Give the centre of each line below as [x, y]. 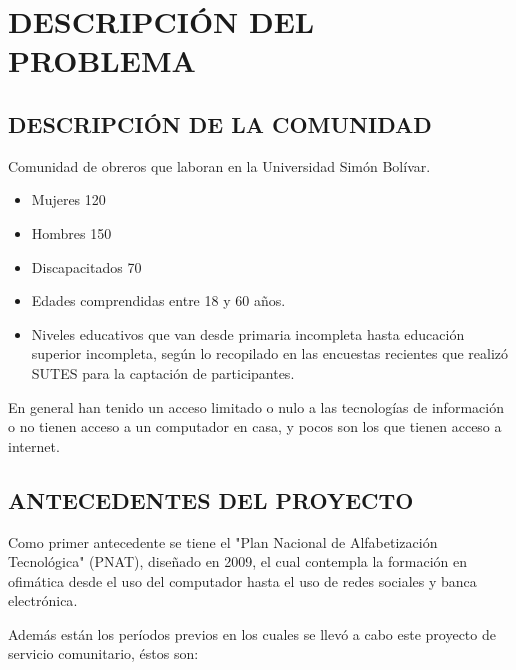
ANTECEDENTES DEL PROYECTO [211, 499]
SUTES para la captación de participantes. [163, 372]
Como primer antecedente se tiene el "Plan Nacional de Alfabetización [223, 541]
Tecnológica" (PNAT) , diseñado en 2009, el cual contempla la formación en [237, 561]
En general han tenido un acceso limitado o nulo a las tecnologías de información [256, 406]
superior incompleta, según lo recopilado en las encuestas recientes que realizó [270, 353]
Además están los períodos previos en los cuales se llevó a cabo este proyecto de [252, 633]
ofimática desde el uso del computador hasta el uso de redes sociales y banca [242, 580]
